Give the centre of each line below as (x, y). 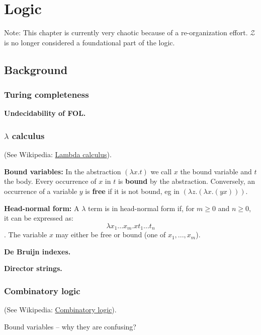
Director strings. (33, 268)
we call (161, 171)
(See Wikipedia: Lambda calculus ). (58, 154)
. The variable (26, 234)
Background (36, 69)
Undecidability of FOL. (45, 113)
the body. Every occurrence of (50, 181)
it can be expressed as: (39, 218)
